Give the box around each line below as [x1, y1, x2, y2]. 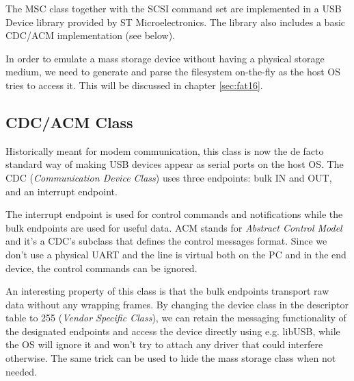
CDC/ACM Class [5, 111, 133, 132]
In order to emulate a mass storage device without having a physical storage [5, 51, 325, 65]
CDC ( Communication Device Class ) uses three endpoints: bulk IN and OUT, [5, 170, 332, 184]
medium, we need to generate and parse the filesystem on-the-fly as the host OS [5, 64, 341, 79]
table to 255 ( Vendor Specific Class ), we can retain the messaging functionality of [5, 310, 346, 325]
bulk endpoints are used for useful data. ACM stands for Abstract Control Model [5, 220, 342, 234]
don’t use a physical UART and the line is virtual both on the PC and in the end [5, 247, 346, 261]
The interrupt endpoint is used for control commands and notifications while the [5, 207, 343, 221]
